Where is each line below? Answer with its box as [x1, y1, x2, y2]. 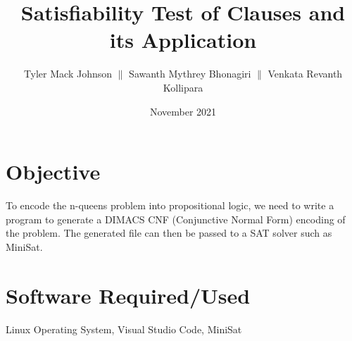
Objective [6, 157, 101, 186]
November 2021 [149, 104, 217, 118]
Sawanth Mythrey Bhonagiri [129, 66, 251, 81]
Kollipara [163, 80, 203, 94]
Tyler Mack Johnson [23, 66, 113, 81]
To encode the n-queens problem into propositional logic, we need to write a [6, 198, 334, 213]
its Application [109, 25, 257, 54]
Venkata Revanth [268, 66, 343, 81]
